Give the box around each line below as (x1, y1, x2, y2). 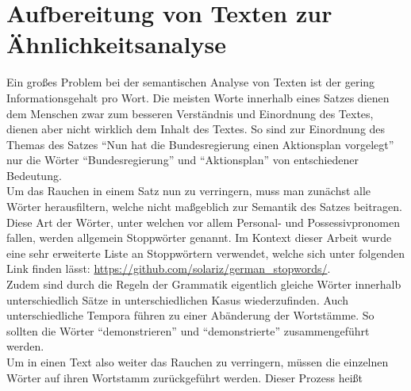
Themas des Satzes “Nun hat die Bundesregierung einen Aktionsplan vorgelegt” (6, 136, 394, 152)
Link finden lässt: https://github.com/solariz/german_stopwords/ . (6, 260, 331, 277)
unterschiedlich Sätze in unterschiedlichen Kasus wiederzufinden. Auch (6, 291, 348, 308)
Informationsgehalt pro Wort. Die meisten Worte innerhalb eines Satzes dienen (6, 89, 390, 105)
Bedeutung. (6, 167, 62, 183)
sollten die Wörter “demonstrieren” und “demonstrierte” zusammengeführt (6, 322, 370, 339)
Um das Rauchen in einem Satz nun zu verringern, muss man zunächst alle (6, 182, 371, 199)
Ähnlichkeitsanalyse (6, 28, 226, 60)
